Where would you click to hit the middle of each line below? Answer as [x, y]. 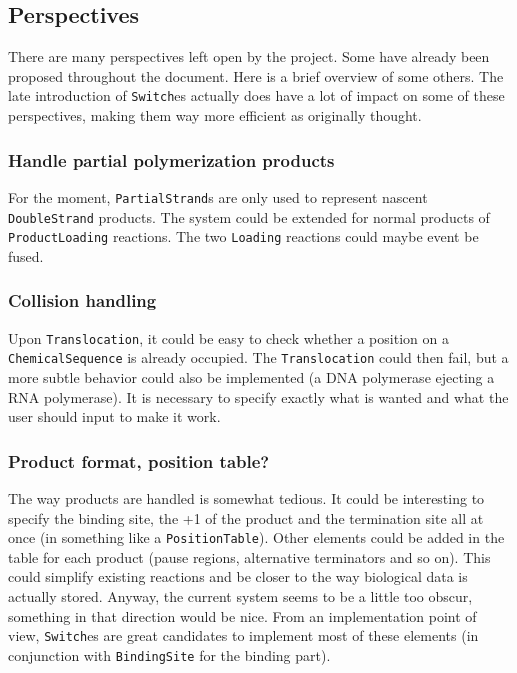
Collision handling [82, 300]
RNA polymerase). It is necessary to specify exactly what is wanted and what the [258, 396]
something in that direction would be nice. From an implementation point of [242, 615]
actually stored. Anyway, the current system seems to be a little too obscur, [240, 595]
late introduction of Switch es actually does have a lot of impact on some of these [256, 95]
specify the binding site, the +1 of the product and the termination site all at [246, 517]
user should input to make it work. [114, 416]
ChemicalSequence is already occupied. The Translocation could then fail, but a [258, 357]
